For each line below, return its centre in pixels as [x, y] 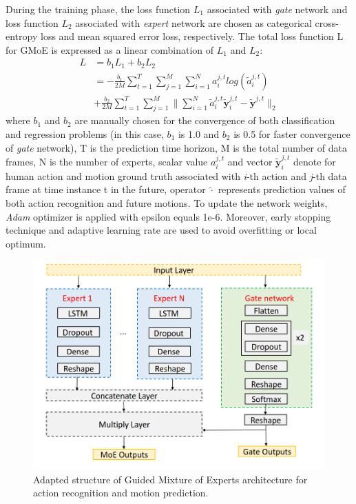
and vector [250, 161]
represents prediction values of [282, 189]
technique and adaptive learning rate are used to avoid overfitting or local [161, 230]
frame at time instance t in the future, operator [106, 189]
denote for [314, 161]
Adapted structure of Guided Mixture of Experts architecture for [170, 479]
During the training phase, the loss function [98, 9]
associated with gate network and [277, 9]
